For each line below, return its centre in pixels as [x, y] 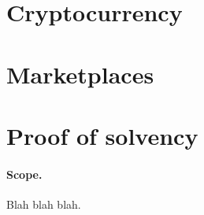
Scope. [24, 174]
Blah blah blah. [44, 204]
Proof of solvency [102, 135]
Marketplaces [80, 74]
